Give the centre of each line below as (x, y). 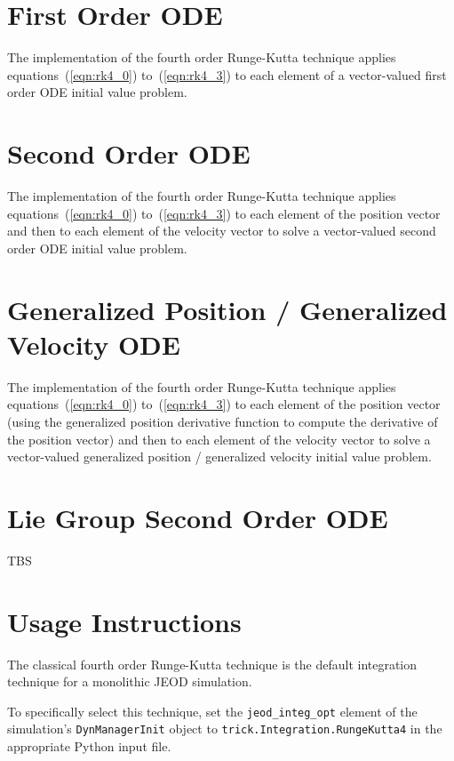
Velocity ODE (94, 344)
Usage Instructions (124, 621)
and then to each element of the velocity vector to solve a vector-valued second (222, 231)
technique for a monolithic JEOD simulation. (130, 681)
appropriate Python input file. (89, 746)
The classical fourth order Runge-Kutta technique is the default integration (212, 664)
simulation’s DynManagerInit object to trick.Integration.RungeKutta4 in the (225, 729)
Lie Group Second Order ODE (198, 517)
